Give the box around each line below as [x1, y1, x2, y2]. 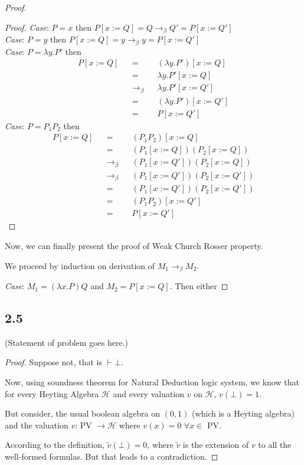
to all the [258, 438, 292, 451]
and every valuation [113, 387, 185, 399]
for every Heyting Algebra [5, 387, 99, 399]
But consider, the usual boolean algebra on [5, 407, 160, 420]
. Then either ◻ [169, 280, 228, 292]
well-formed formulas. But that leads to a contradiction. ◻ [5, 450, 218, 463]
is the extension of [182, 438, 249, 451]
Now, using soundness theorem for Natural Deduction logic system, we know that [5, 376, 299, 388]
